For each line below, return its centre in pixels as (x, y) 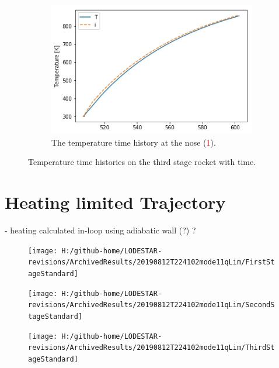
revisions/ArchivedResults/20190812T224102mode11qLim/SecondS (151, 305)
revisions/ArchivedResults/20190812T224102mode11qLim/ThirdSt (151, 348)
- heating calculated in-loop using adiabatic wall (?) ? (100, 230)
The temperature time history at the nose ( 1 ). (134, 142)
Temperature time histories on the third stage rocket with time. (142, 162)
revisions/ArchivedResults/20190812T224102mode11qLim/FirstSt (151, 262)
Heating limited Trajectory (115, 202)
